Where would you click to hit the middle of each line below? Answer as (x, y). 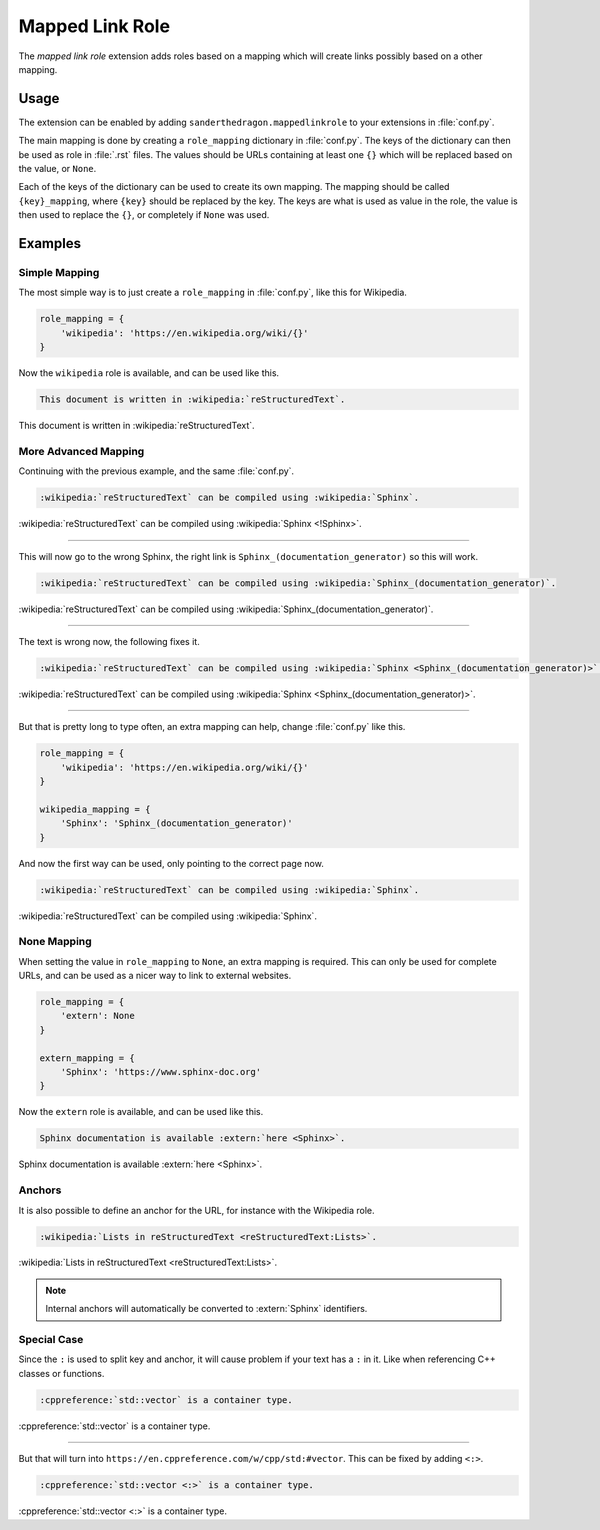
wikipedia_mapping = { (95, 809)
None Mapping (55, 942)
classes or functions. (61, 1373)
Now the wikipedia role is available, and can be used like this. (149, 373)
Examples (50, 243)
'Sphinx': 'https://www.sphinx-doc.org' (161, 1072)
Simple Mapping (59, 272)
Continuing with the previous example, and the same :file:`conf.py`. (156, 471)
